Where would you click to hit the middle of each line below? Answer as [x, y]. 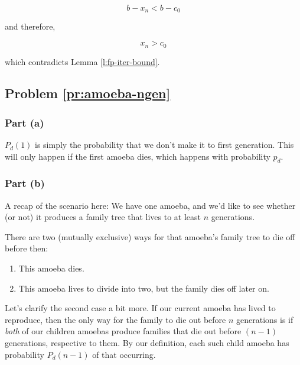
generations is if [265, 319]
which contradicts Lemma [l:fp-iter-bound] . [82, 61]
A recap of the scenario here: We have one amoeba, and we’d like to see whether [150, 205]
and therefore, [30, 26]
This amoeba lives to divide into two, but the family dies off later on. [144, 288]
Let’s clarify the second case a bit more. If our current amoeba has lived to [140, 308]
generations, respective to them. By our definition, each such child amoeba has [147, 343]
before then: [27, 248]
